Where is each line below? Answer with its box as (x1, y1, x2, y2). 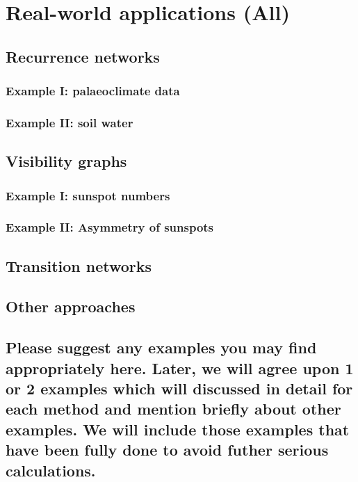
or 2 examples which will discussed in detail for (6, 378, 353, 399)
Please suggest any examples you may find (6, 337, 317, 358)
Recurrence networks (6, 45, 160, 67)
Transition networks (6, 255, 152, 276)
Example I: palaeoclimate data (6, 82, 180, 99)
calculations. (6, 459, 96, 481)
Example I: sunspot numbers (6, 186, 170, 204)
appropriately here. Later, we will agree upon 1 (6, 357, 354, 378)
